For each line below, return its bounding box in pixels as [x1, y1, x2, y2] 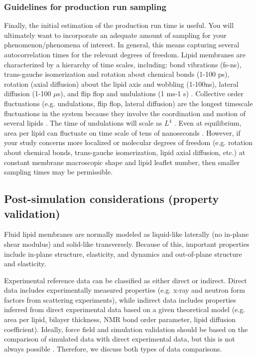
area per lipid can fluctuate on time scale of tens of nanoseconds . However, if [4, 127, 241, 138]
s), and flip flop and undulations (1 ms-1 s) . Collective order [57, 88, 244, 99]
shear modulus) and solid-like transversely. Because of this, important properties [4, 238, 250, 249]
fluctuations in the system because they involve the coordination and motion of [4, 108, 246, 118]
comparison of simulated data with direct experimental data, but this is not [4, 334, 235, 344]
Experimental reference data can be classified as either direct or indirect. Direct [4, 275, 247, 285]
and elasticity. [4, 258, 46, 269]
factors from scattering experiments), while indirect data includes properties [4, 294, 236, 305]
